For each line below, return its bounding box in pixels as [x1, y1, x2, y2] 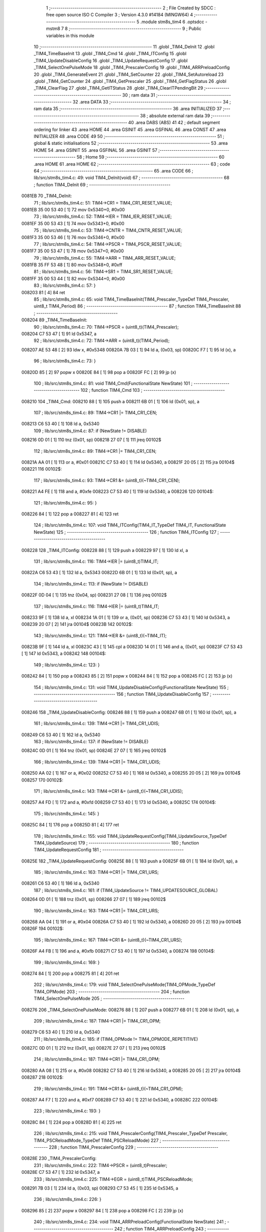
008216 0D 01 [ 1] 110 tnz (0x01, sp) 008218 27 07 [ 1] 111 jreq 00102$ [21, 437, 162, 443]
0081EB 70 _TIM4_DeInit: [21, 193, 72, 199]
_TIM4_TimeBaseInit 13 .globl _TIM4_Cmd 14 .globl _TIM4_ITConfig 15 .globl [33, 51, 187, 57]
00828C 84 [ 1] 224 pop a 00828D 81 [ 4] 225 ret [21, 1119, 122, 1125]
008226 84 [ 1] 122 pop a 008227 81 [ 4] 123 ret [21, 511, 119, 517]
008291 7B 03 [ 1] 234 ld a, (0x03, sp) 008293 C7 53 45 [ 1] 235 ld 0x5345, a [21, 1185, 178, 1191]
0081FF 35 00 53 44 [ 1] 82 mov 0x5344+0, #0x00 [21, 275, 125, 281]
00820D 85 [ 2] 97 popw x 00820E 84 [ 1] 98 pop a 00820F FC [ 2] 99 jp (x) [21, 369, 176, 375]
